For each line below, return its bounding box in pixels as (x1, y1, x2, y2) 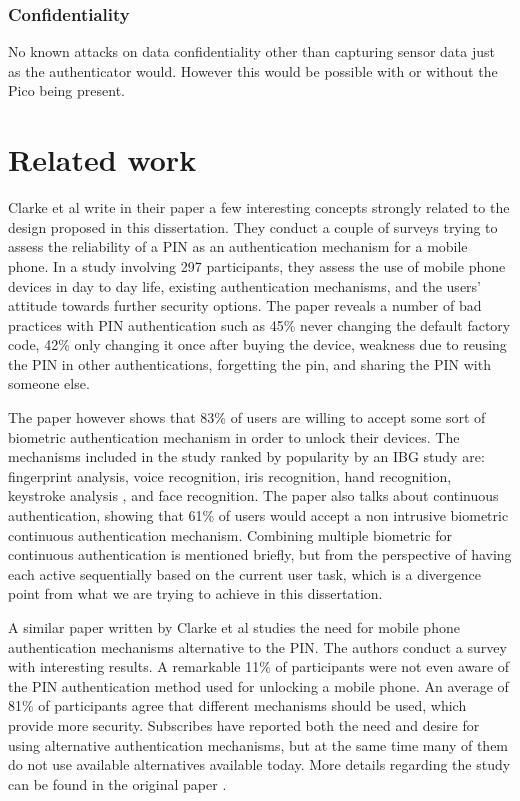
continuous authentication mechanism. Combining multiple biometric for (8, 524, 452, 545)
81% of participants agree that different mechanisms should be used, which (8, 695, 467, 716)
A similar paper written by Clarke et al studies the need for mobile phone (8, 617, 460, 637)
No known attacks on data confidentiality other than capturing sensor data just (8, 41, 495, 62)
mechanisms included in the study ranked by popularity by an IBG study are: (8, 446, 485, 467)
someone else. (8, 373, 90, 394)
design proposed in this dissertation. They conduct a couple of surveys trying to (8, 216, 498, 237)
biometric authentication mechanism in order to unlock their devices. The (8, 426, 460, 447)
